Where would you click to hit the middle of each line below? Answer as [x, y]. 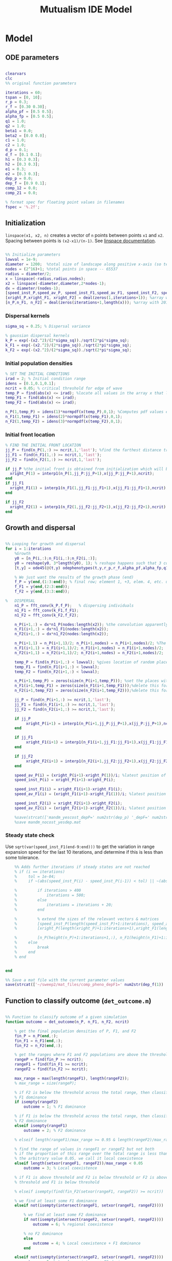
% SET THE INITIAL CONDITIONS [38, 374]
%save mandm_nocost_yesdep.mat [48, 822]
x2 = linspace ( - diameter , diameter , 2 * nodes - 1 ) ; [56, 283]
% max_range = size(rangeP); [46, 1083]
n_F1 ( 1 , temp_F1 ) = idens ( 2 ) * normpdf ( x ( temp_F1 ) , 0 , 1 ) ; [64, 417]
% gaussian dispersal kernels [38, 336]
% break [32, 947]
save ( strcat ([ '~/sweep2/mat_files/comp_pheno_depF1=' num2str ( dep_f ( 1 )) [84, 985]
